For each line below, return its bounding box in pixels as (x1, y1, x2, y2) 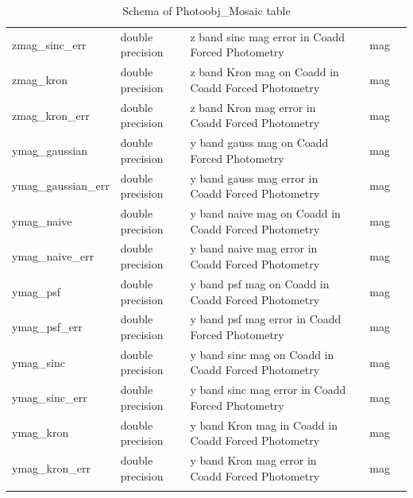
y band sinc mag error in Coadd (190, 381, 346, 398)
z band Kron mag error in (190, 98, 316, 115)
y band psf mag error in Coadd (190, 311, 342, 327)
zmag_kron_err (12, 106, 90, 123)
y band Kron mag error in (190, 452, 317, 469)
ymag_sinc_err (12, 389, 87, 406)
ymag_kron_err (12, 459, 91, 476)
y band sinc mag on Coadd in (190, 346, 334, 362)
